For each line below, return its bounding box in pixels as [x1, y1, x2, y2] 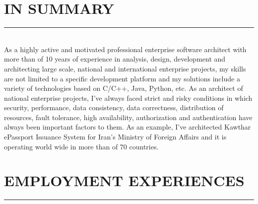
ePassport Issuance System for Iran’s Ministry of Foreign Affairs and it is [4, 132, 227, 142]
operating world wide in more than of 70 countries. [4, 141, 159, 151]
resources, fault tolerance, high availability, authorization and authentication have [4, 112, 253, 122]
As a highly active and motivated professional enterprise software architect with [4, 44, 247, 54]
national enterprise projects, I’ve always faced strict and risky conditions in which [4, 92, 253, 103]
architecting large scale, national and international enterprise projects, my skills [4, 63, 246, 73]
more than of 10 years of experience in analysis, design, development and [4, 54, 226, 64]
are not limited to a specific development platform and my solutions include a [4, 73, 240, 83]
